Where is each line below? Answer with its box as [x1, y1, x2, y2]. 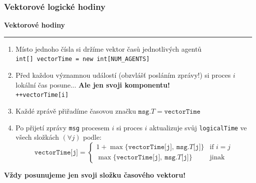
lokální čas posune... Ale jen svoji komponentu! [15, 79, 170, 90]
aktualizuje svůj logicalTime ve [149, 122, 247, 132]
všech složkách [15, 132, 59, 142]
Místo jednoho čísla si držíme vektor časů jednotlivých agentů [15, 43, 202, 54]
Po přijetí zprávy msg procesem [15, 122, 110, 132]
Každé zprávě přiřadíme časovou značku [15, 105, 136, 116]
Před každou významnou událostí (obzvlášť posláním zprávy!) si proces [15, 70, 231, 80]
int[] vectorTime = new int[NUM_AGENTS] [15, 56, 150, 63]
